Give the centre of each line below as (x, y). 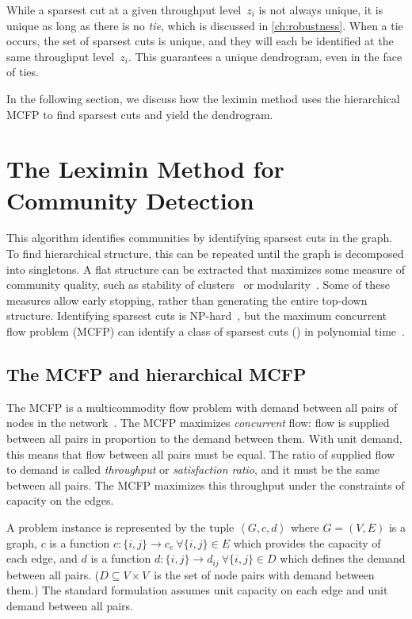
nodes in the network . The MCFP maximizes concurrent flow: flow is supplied (198, 423)
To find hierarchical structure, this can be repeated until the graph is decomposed (205, 254)
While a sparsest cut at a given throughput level (124, 10)
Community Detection (130, 200)
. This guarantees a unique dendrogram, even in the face (265, 56)
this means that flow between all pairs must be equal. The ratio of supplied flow (201, 454)
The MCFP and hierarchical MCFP (156, 374)
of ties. (23, 72)
